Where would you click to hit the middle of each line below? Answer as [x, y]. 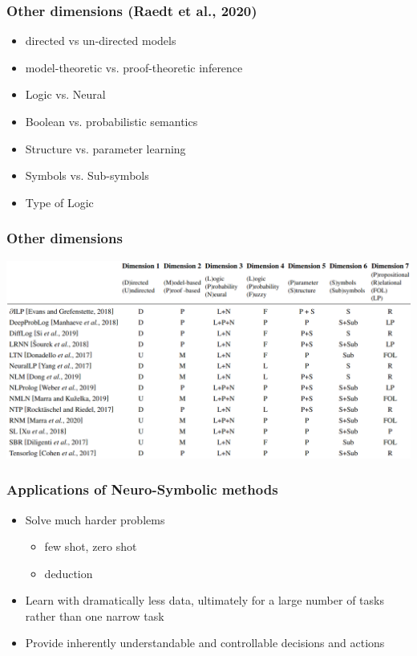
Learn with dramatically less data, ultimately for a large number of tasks [204, 600]
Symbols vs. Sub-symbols [87, 175]
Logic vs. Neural [65, 94]
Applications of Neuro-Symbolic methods [142, 489]
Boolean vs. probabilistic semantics [111, 121]
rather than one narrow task [95, 615]
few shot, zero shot [91, 546]
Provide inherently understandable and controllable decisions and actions [205, 643]
